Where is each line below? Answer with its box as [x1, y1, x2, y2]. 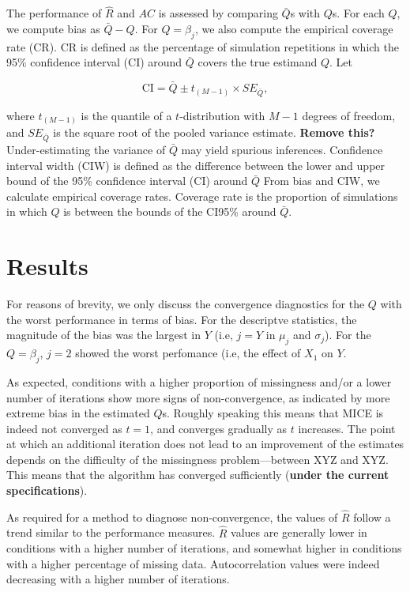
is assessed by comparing [158, 5, 278, 21]
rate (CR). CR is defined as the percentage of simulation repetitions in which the [6, 38, 400, 55]
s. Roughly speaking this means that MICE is [162, 405, 384, 421]
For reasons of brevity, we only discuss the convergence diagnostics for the [6, 296, 365, 312]
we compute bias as [6, 20, 100, 36]
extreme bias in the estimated [6, 405, 150, 421]
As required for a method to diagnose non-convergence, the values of [6, 508, 338, 525]
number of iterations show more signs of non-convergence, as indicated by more [6, 389, 390, 405]
